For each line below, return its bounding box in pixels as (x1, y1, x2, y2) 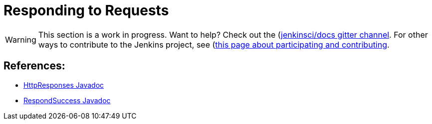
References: (3, 60, 65, 72)
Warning (5, 34, 36, 45)
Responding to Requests (3, 2, 169, 19)
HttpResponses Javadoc (23, 80, 104, 89)
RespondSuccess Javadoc (23, 96, 111, 105)
